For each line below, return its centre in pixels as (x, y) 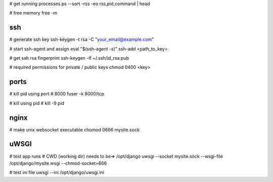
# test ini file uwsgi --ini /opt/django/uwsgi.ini (57, 172)
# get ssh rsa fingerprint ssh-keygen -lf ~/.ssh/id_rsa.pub (69, 58)
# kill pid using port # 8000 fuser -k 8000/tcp (57, 94)
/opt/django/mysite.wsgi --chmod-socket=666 (58, 163)
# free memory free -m (33, 13)
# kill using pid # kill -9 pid (37, 103)
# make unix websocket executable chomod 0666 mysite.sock (75, 129)
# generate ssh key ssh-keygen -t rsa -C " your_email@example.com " (82, 39)
